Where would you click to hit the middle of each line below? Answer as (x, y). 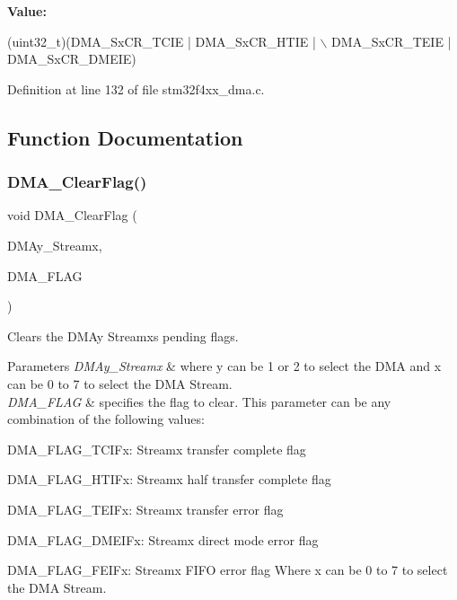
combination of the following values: (106, 419)
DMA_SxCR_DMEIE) (72, 59)
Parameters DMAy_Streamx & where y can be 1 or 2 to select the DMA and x (224, 366)
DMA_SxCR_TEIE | (391, 41)
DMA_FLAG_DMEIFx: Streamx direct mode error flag (163, 539)
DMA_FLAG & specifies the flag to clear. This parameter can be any (199, 401)
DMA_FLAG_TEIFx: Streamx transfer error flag (145, 509)
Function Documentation (125, 137)
